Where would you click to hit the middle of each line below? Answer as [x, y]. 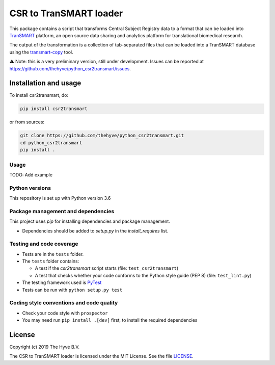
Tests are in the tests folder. [53, 254]
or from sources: [27, 122]
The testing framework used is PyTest [62, 282]
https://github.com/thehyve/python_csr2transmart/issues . [70, 68]
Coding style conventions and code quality [64, 303]
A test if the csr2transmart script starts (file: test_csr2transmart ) [107, 268]
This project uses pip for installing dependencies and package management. [90, 221]
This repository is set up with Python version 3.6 [60, 198]
